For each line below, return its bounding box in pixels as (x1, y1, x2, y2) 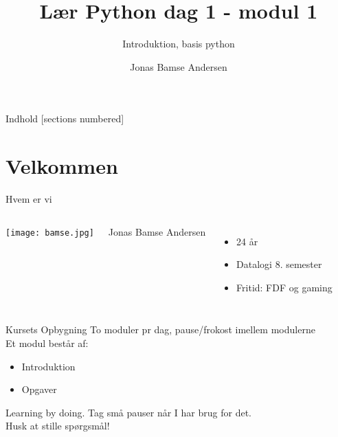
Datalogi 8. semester (236, 257, 322, 271)
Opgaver (21, 382, 57, 396)
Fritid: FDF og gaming (236, 280, 333, 294)
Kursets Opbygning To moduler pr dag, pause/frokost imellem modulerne (5, 322, 315, 337)
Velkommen (5, 152, 118, 180)
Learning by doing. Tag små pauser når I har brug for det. (5, 405, 252, 419)
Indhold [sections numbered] (5, 111, 124, 126)
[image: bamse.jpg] (5, 227, 94, 238)
